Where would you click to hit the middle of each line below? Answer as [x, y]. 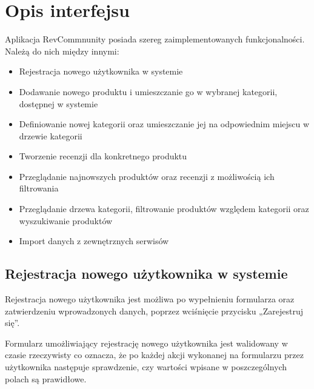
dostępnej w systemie [58, 103]
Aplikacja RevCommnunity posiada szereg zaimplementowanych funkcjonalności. [155, 39]
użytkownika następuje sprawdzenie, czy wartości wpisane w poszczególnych [146, 367]
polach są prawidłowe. [46, 378]
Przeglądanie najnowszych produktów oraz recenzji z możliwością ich [147, 176]
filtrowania [39, 188]
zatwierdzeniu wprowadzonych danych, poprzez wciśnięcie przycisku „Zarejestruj [154, 311]
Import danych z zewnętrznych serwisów [94, 241]
